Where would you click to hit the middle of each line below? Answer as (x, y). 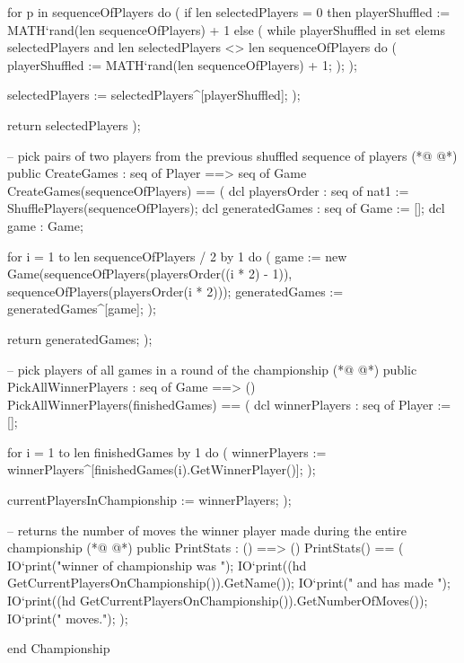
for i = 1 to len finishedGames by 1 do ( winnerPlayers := (167, 451)
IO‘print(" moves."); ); (68, 618)
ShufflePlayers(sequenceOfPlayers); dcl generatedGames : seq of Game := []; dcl (226, 208)
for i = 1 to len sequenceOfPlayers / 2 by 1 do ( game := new (177, 256)
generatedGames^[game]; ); (82, 309)
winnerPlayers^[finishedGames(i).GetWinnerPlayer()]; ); (162, 469)
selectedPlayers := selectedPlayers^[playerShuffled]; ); (154, 95)
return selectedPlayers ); (74, 124)
